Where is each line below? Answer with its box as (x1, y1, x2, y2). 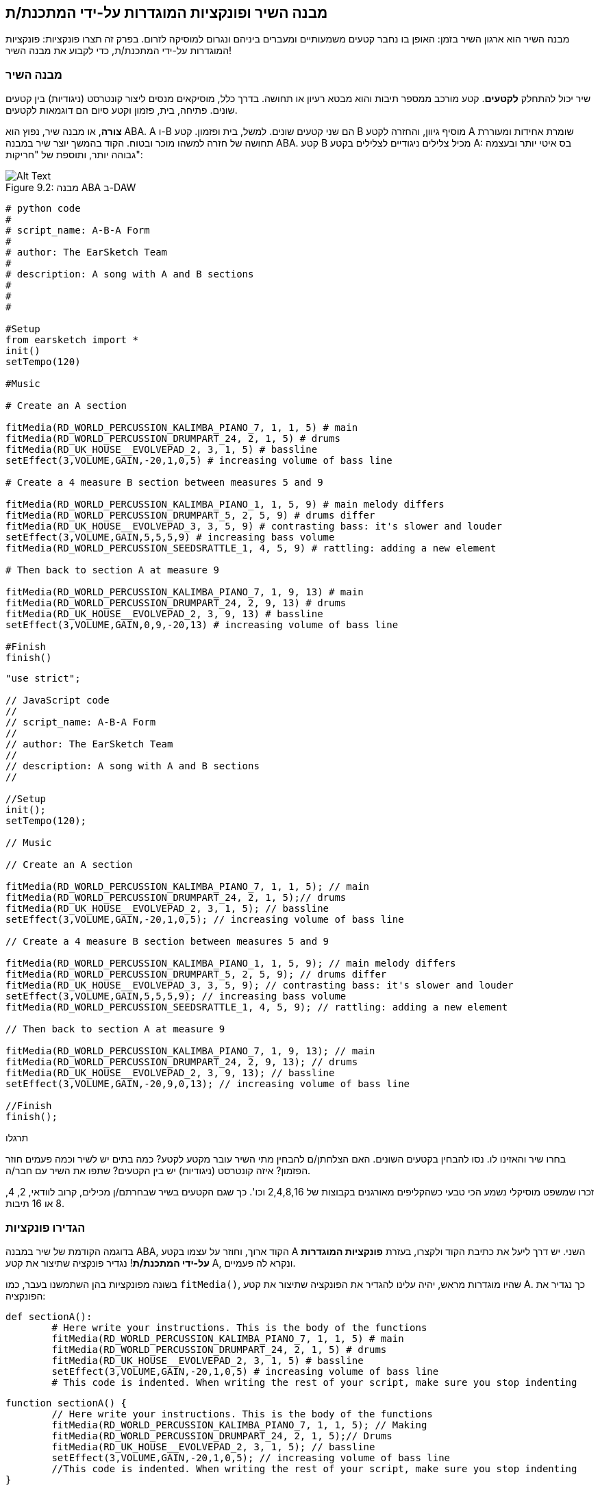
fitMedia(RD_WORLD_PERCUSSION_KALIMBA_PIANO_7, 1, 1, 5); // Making (51, 1419, 427, 1430)
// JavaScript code (5, 695, 110, 706)
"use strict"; (5, 673, 81, 684)
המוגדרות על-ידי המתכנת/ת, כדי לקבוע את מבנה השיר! (5, 45, 232, 57)
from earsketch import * (5, 334, 138, 346)
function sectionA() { (5, 1397, 127, 1408)
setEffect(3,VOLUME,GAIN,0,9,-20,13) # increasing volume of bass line (5, 619, 399, 631)
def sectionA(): (5, 1311, 92, 1322)
